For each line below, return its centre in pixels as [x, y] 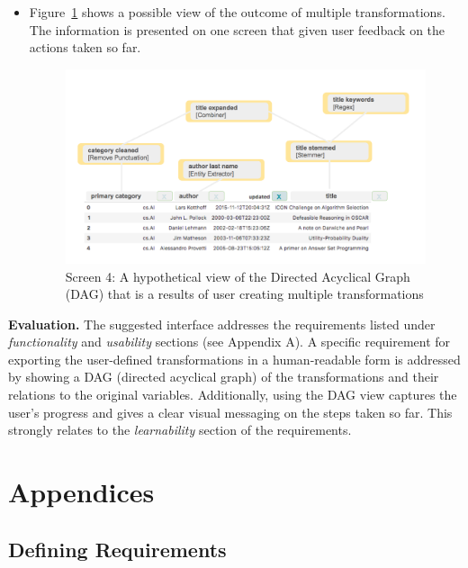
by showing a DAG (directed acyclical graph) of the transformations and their [224, 377]
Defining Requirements [117, 549]
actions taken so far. [85, 47]
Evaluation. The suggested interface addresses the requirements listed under [222, 324]
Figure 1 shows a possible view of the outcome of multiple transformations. [237, 12]
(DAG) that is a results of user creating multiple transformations [244, 294]
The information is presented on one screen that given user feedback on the [237, 29]
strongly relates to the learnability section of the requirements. [180, 430]
